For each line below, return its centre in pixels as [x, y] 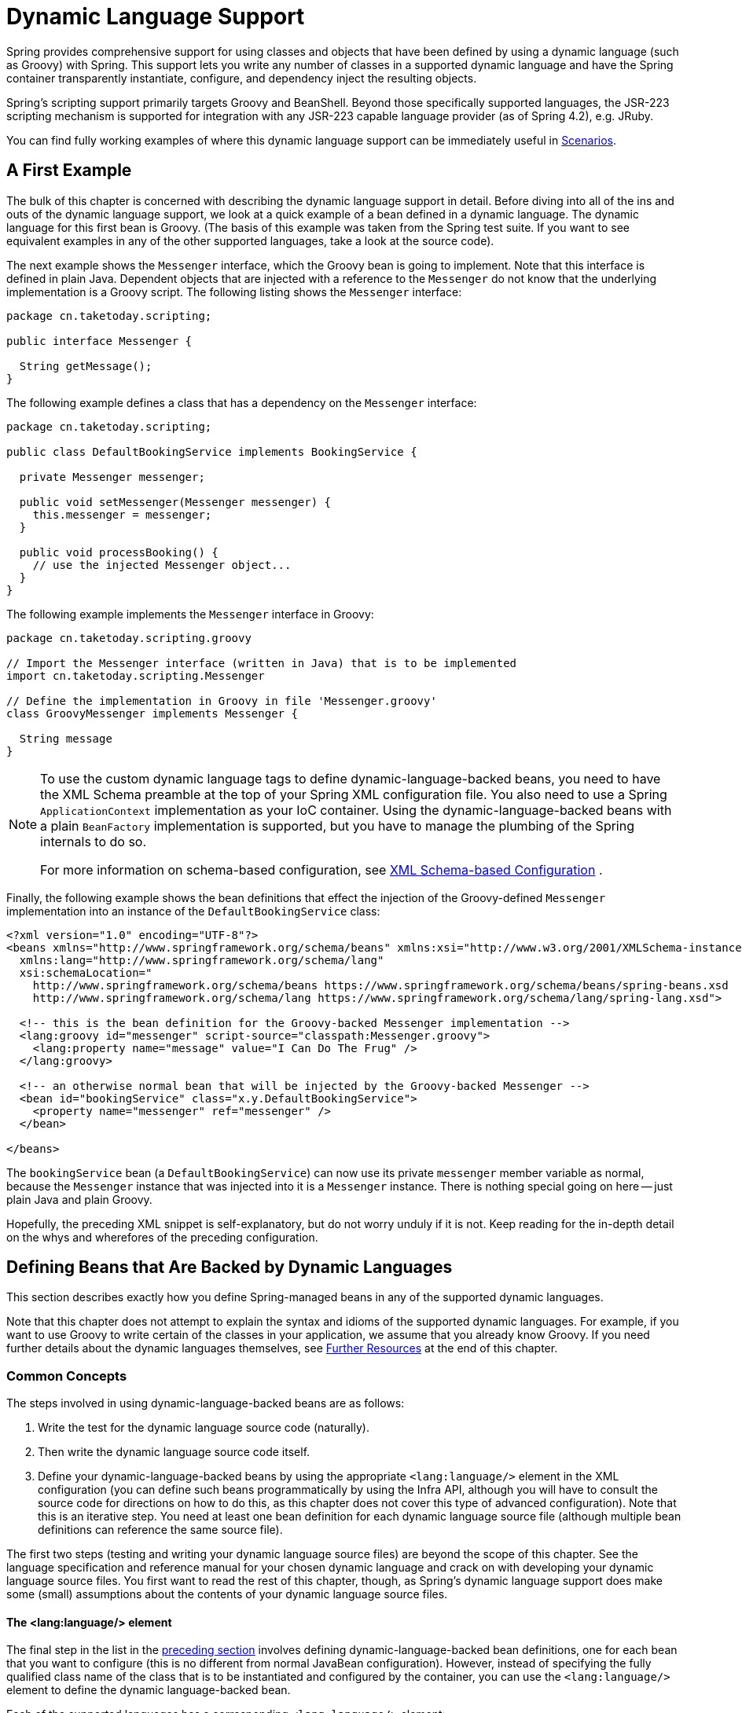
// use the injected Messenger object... [162, 565]
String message [66, 738]
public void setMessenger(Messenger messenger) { [175, 502]
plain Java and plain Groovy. [79, 1199]
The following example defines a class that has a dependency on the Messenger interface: [242, 402]
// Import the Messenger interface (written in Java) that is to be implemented [262, 663]
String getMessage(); [86, 366]
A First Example [69, 171]
